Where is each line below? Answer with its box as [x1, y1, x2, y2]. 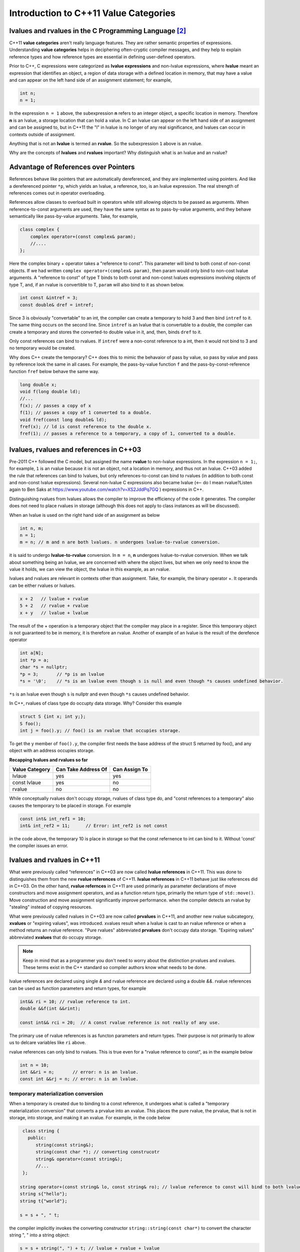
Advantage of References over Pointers [9, 163, 135, 171]
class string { [22, 1128, 60, 1134]
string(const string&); [35, 1142, 94, 1148]
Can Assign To [112, 766, 148, 773]
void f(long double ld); [19, 389, 81, 394]
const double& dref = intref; [19, 302, 94, 307]
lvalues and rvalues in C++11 [9, 856, 100, 864]
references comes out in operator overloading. [9, 190, 105, 196]
